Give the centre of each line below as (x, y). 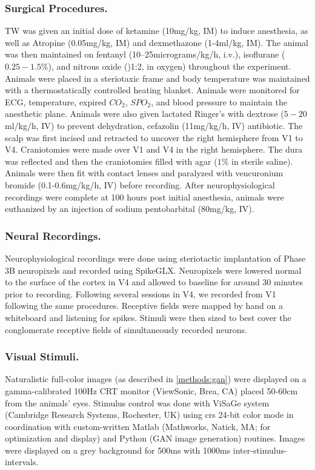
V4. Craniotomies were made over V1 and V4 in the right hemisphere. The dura (154, 149)
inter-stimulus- (260, 450)
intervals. (22, 462)
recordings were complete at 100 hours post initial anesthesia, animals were (144, 197)
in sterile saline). (262, 161)
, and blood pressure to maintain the (219, 101)
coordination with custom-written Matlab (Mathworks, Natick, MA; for (138, 426)
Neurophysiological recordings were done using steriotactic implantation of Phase (155, 258)
